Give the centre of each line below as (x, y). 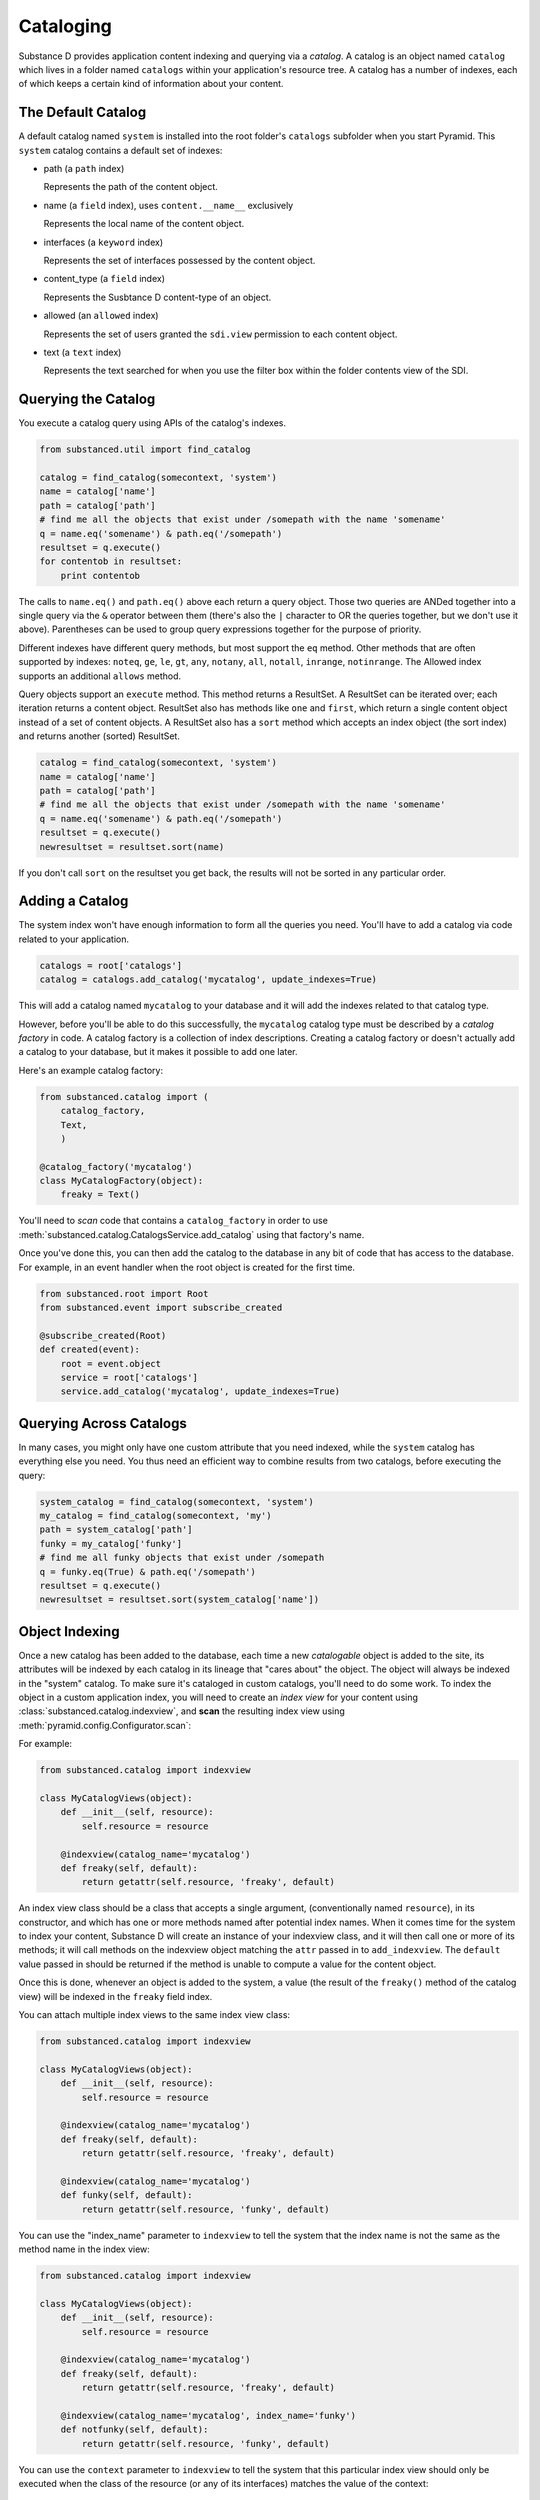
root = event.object (111, 1363)
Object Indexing (69, 1631)
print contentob (100, 575)
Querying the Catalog (87, 399)
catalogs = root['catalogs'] (111, 965)
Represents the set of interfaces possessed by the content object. (179, 260)
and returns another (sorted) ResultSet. (99, 736)
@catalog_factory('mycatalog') (116, 1166)
